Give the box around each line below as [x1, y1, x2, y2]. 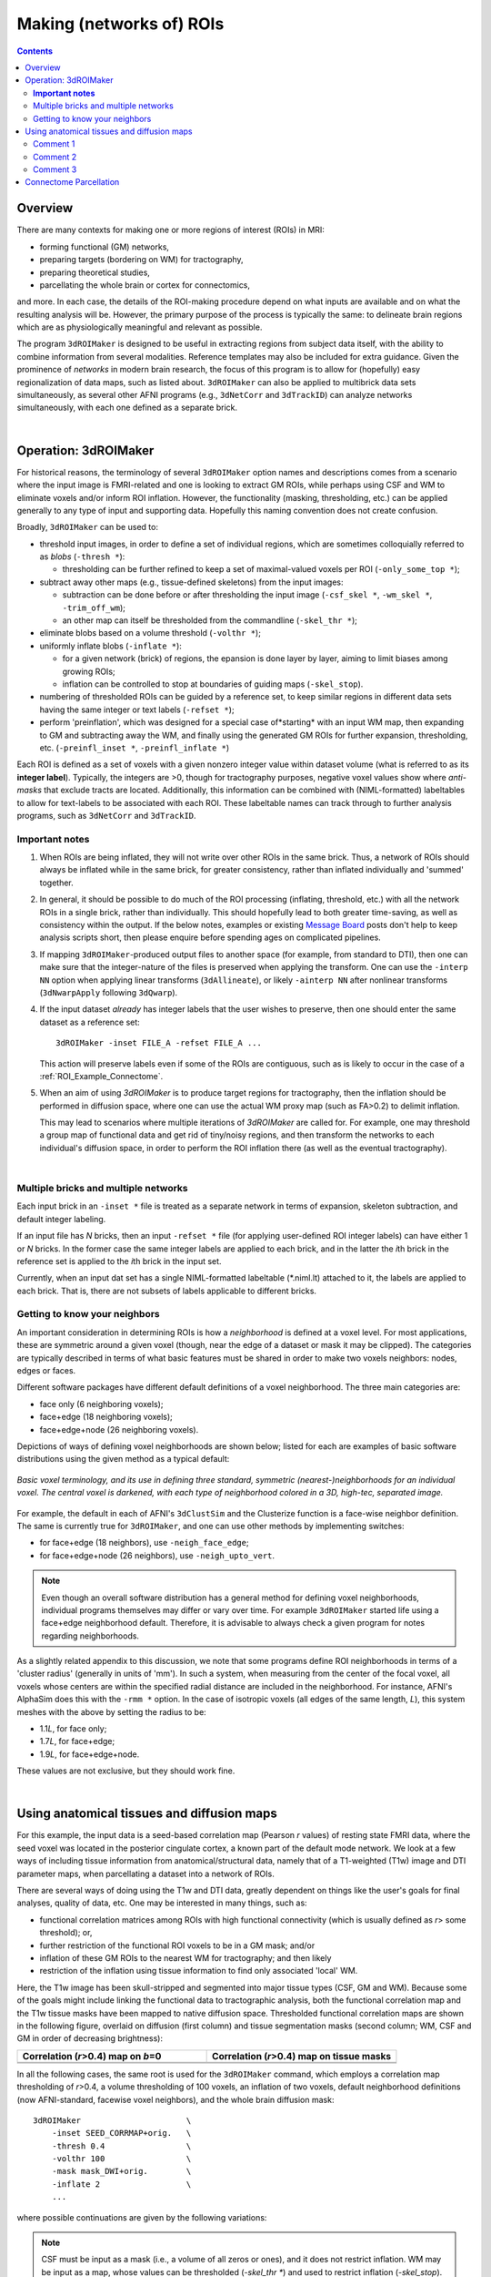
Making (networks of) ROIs [16, 14, 225, 34]
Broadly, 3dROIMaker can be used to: [16, 522, 159, 533]
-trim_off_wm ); [62, 602, 126, 613]
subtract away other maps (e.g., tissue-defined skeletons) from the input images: [39, 577, 345, 587]
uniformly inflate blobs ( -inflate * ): [39, 640, 182, 651]
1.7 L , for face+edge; [39, 1736, 115, 1747]
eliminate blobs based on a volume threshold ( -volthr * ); [39, 628, 261, 638]
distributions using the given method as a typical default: [16, 1454, 230, 1465]
